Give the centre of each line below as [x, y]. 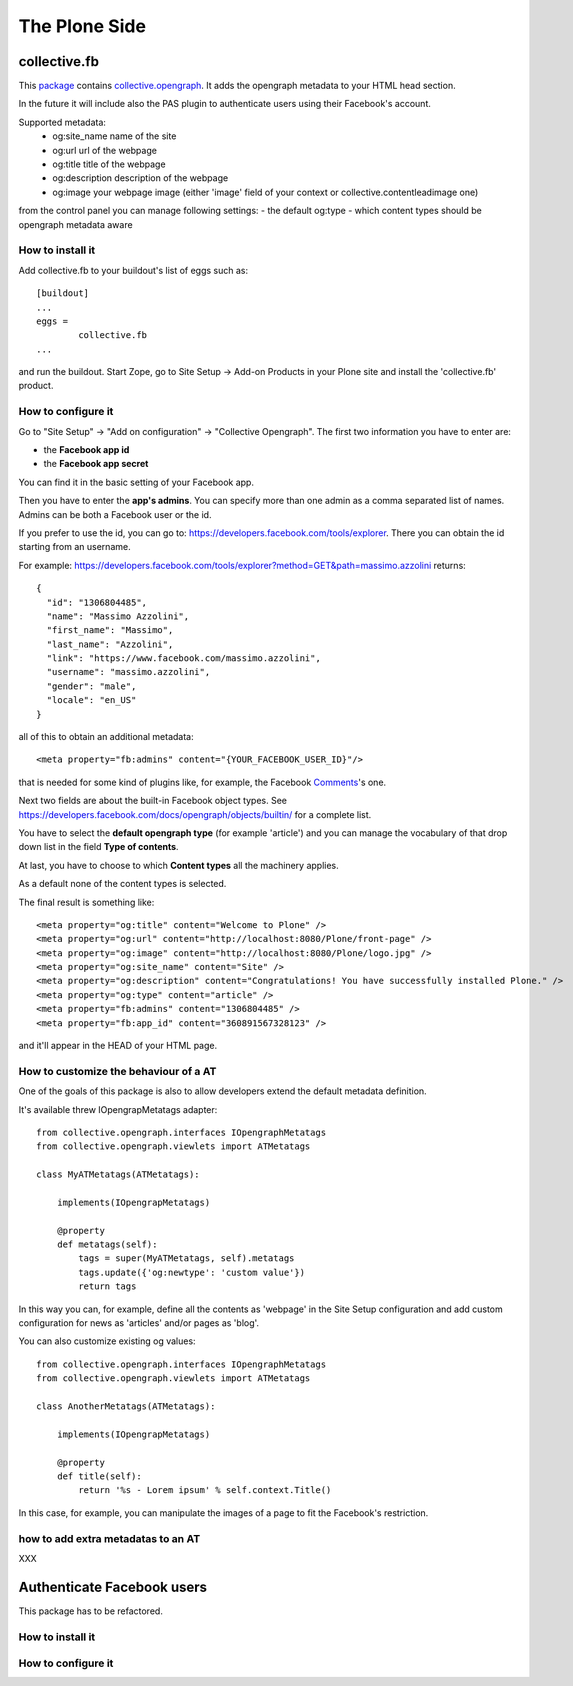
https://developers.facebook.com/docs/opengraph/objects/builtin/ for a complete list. [195, 814]
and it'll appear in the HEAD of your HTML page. [118, 1046]
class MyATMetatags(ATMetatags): [118, 1174]
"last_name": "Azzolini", [110, 644]
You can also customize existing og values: [107, 1341]
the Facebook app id [86, 449]
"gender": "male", [91, 686]
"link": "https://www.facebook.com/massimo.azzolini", [184, 658]
